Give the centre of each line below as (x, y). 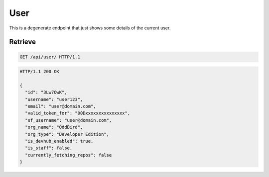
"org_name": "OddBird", (54, 127)
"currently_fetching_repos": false (68, 155)
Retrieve (22, 42)
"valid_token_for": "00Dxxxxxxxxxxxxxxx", (78, 113)
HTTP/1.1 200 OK (40, 72)
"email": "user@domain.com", (61, 106)
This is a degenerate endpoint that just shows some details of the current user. (90, 28)
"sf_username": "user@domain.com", (68, 120)
